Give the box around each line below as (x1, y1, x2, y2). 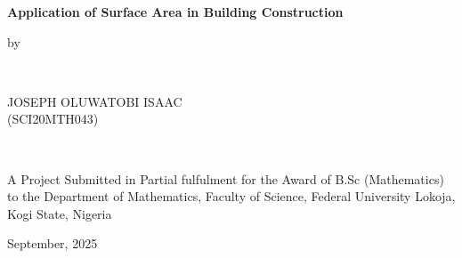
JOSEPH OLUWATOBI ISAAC (7, 92, 182, 110)
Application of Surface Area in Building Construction (7, 3, 344, 20)
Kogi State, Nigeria (7, 204, 112, 222)
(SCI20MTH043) (7, 109, 99, 128)
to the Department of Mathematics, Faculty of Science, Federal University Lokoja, (7, 187, 456, 206)
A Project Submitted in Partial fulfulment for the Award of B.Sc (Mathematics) (7, 169, 444, 188)
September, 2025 (7, 234, 98, 253)
